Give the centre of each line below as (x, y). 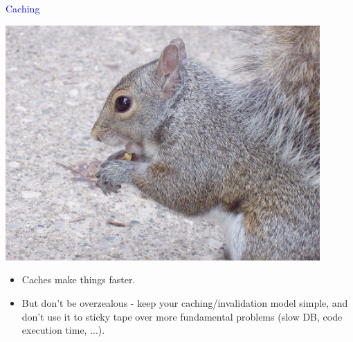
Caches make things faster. (79, 279)
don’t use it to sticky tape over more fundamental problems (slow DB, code (182, 316)
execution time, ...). (63, 330)
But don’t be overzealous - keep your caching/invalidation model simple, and (185, 302)
